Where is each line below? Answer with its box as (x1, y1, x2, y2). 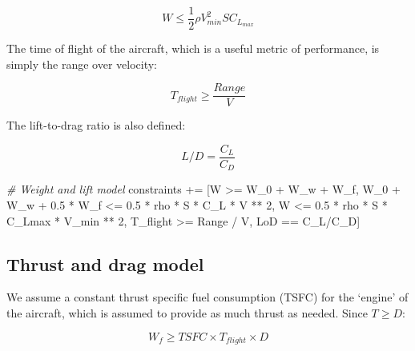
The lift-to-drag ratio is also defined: (6, 117, 186, 134)
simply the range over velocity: (6, 55, 157, 72)
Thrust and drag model (6, 251, 204, 276)
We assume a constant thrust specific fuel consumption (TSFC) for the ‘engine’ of (6, 289, 409, 305)
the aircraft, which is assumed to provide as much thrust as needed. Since (6, 305, 368, 321)
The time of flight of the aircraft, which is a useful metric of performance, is (6, 40, 380, 57)
